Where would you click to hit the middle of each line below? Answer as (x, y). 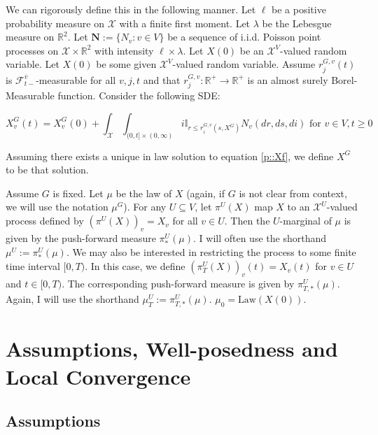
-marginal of (306, 221)
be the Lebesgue (297, 23)
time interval (33, 266)
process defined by (45, 221)
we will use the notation (57, 207)
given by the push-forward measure (81, 237)
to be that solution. (47, 170)
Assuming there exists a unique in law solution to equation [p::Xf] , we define (170, 156)
